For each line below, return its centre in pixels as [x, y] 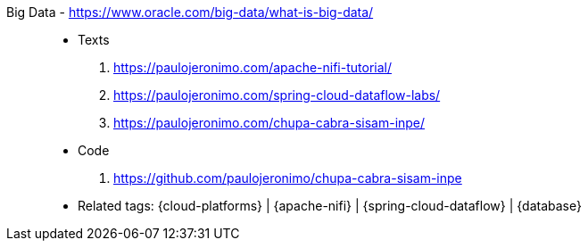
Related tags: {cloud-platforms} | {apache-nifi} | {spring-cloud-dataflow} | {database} [330, 206]
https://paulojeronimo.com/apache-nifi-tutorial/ [253, 67]
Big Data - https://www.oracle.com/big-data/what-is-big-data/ [190, 12]
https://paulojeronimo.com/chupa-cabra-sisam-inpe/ [269, 123]
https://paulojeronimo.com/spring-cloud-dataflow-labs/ [277, 95]
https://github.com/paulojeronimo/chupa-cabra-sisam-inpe [288, 178]
